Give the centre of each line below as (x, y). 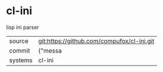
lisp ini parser (23, 27)
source (19, 41)
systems (21, 60)
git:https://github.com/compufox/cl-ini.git (96, 41)
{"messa (50, 50)
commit (20, 50)
